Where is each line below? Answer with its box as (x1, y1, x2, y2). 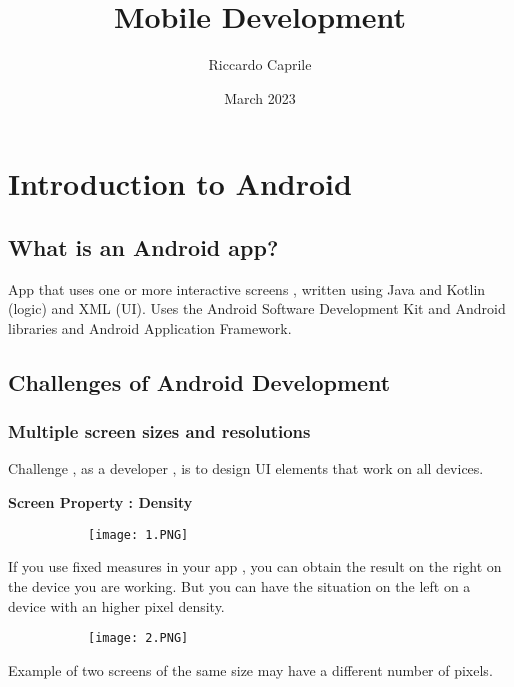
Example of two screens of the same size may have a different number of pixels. (8, 659, 493, 680)
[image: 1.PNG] (88, 527, 189, 542)
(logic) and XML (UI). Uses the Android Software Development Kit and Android (8, 298, 506, 319)
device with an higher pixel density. (8, 595, 225, 616)
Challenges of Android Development (8, 366, 391, 397)
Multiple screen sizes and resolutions (8, 419, 311, 444)
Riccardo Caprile (208, 54, 312, 75)
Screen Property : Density (8, 492, 193, 513)
